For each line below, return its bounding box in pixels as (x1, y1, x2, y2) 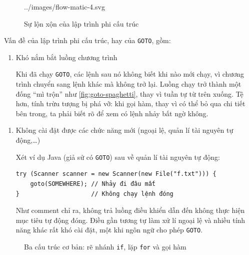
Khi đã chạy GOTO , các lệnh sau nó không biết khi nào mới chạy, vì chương (15, 69, 244, 79)
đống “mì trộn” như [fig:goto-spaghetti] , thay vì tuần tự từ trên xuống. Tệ (15, 88, 243, 99)
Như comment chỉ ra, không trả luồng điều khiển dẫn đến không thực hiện (15, 205, 245, 215)
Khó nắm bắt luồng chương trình (15, 52, 117, 62)
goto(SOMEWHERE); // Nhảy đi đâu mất (30, 180, 155, 187)
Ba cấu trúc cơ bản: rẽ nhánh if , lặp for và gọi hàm (24, 241, 186, 251)
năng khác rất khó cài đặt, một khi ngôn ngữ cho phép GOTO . (15, 224, 203, 235)
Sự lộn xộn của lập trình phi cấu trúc (24, 18, 139, 29)
